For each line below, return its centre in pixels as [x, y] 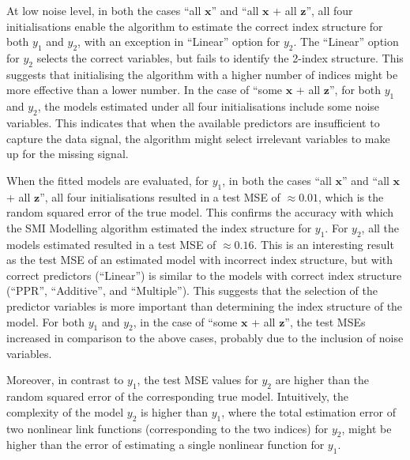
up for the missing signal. [68, 154]
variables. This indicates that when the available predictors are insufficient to [193, 122]
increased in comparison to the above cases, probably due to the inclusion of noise [205, 338]
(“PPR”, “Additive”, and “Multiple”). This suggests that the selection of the [192, 290]
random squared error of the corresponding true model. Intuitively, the [177, 396]
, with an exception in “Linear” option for [179, 41]
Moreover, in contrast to [65, 380]
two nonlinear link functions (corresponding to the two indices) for [167, 428]
